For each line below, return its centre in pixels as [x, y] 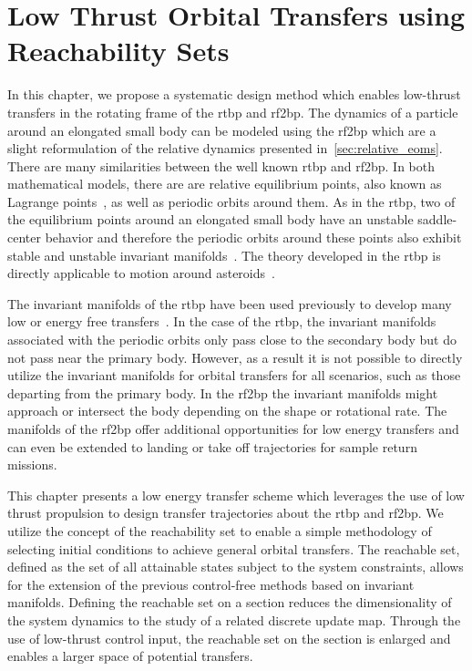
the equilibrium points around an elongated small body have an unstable [210, 219]
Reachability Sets [118, 51]
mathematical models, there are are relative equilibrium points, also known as [225, 184]
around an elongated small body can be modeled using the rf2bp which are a [222, 130]
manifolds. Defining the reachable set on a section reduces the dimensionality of [230, 602]
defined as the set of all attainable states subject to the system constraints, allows [236, 567]
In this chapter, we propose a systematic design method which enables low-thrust [234, 94]
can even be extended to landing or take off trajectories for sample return [212, 446]
